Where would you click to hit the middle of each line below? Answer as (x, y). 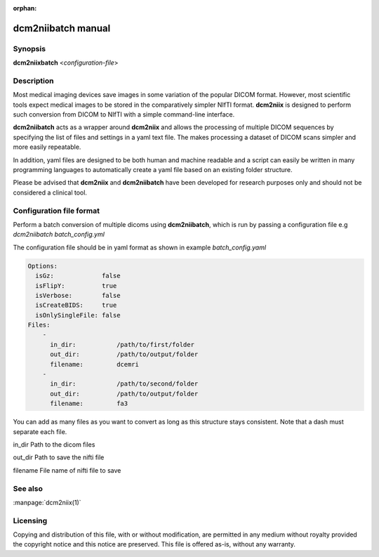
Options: (43, 266)
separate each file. (40, 431)
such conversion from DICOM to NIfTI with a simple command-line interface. (124, 114)
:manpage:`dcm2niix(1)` (47, 502)
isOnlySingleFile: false (78, 315)
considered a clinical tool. (50, 192)
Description (33, 81)
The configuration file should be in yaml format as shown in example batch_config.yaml (140, 247)
